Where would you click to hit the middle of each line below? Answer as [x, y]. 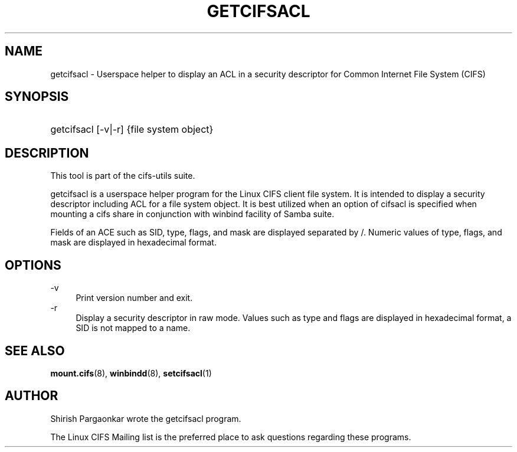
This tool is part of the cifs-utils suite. [123, 176]
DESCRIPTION [47, 153]
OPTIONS [33, 265]
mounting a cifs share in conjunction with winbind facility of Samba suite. [192, 214]
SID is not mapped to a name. [133, 328]
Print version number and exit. [134, 298]
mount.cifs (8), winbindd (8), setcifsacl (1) [131, 373]
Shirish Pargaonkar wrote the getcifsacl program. [146, 418]
